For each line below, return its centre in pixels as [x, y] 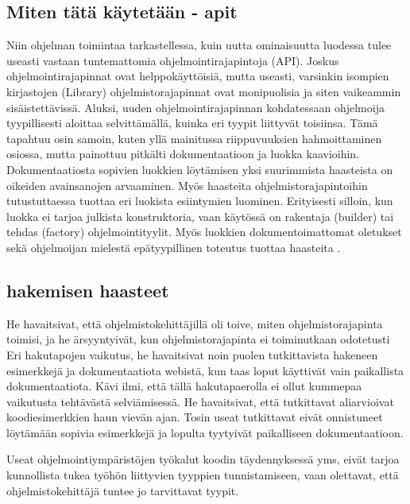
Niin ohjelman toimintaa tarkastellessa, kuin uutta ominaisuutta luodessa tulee [199, 45]
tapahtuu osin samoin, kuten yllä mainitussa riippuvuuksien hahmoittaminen [194, 138]
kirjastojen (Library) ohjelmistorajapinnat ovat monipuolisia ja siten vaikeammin [204, 91]
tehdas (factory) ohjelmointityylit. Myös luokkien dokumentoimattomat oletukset [204, 232]
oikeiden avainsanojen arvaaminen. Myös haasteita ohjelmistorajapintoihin [187, 185]
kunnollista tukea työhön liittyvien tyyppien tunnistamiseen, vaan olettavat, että [203, 475]
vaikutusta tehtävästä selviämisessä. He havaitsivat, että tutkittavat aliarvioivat [200, 401]
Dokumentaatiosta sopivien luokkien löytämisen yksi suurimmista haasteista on [200, 169]
